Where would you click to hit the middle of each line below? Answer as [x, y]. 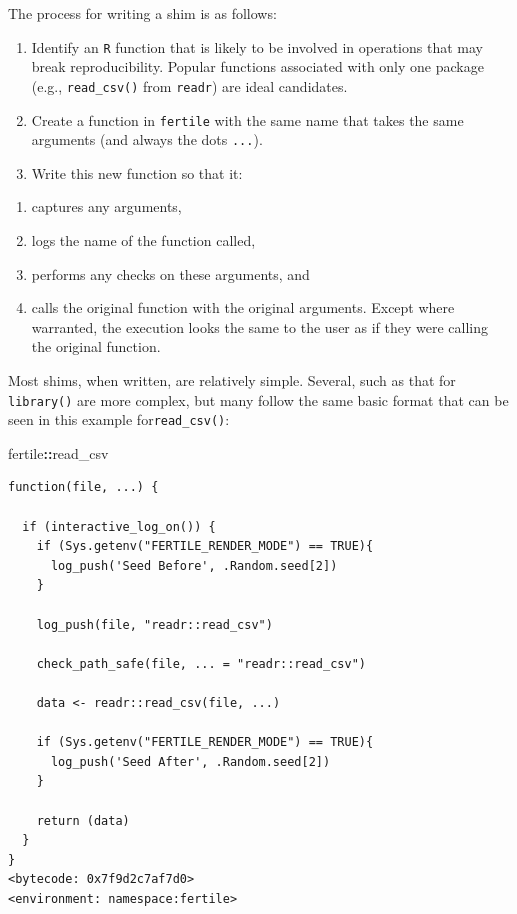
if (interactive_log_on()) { [119, 526]
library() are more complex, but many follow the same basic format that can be [258, 399]
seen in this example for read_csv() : [119, 419]
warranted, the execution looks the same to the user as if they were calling [259, 326]
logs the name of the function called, [143, 240]
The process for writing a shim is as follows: [142, 13]
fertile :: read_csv [58, 452]
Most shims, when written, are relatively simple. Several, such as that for [232, 379]
